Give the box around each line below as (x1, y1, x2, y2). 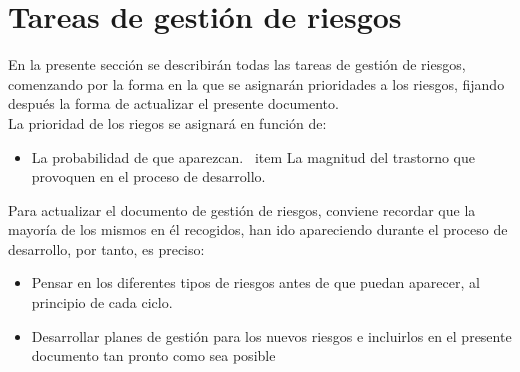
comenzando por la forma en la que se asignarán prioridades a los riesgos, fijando (8, 73, 505, 94)
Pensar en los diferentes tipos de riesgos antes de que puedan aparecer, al (31, 272, 480, 293)
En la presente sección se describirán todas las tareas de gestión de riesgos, (8, 54, 466, 75)
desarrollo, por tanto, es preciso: (8, 238, 205, 259)
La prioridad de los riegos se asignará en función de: (8, 112, 327, 133)
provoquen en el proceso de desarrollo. (31, 166, 266, 187)
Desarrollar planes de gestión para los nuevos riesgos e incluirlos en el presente (31, 325, 512, 346)
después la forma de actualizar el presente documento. (8, 93, 339, 114)
